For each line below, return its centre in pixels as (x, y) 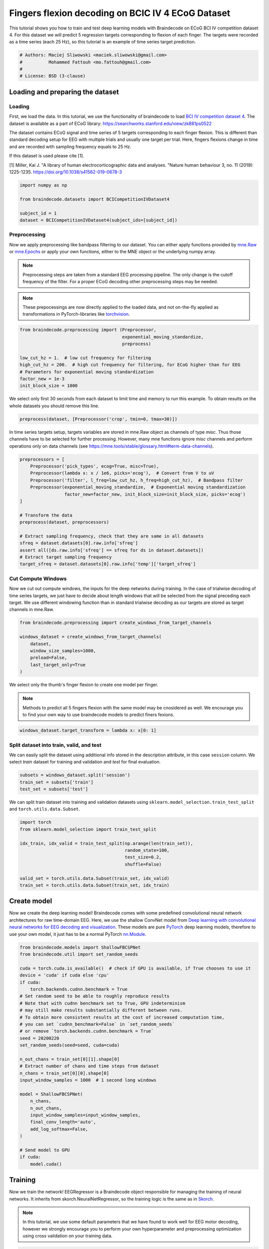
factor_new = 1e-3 (42, 379)
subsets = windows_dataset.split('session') (75, 775)
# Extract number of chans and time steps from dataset (89, 1066)
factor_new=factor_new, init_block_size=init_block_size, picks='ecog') (155, 494)
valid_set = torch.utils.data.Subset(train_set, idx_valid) (95, 878)
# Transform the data (46, 515)
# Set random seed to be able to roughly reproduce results (95, 996)
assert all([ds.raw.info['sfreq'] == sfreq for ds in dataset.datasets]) (112, 550)
